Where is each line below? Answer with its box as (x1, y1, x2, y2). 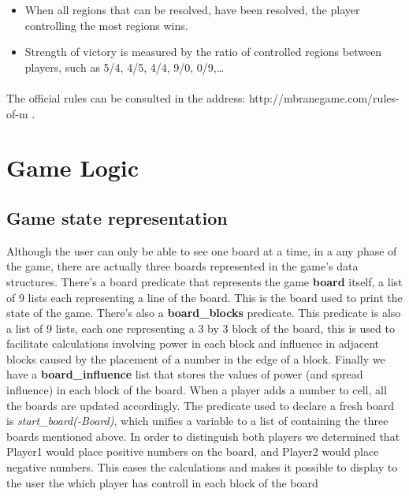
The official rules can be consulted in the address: (6, 89, 246, 106)
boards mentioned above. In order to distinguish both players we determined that (6, 427, 400, 444)
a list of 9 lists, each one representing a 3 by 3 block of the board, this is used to (6, 319, 395, 336)
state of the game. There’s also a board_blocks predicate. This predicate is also (6, 304, 401, 321)
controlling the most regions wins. (24, 17, 188, 33)
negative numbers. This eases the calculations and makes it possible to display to (6, 459, 398, 475)
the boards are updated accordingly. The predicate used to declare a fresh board (6, 397, 395, 413)
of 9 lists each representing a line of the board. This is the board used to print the (6, 289, 403, 305)
